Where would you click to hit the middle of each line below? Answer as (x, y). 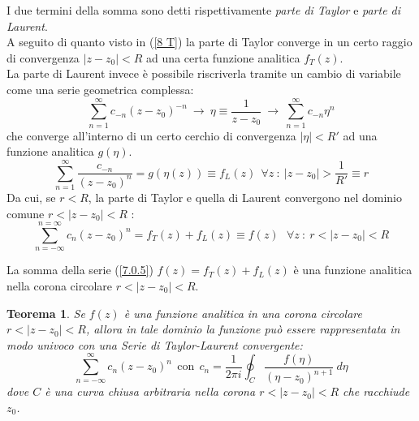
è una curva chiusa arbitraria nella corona (150, 391)
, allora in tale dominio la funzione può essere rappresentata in (243, 329)
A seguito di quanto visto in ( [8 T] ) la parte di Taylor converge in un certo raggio (209, 42)
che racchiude (376, 391)
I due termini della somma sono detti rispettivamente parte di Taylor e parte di (204, 10)
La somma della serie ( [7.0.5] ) (80, 270)
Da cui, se (31, 197)
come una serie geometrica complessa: (100, 89)
